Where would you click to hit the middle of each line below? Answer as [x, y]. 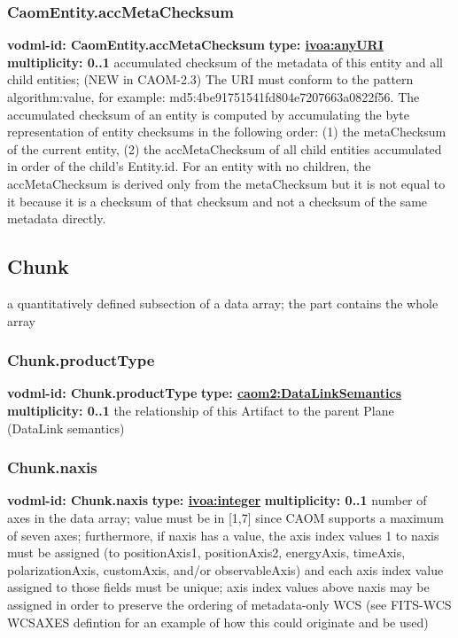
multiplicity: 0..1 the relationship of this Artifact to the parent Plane [201, 410]
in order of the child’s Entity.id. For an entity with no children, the [189, 166]
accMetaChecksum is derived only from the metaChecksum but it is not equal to [226, 183]
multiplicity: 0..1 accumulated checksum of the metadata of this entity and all [225, 62]
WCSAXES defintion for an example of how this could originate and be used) [218, 622]
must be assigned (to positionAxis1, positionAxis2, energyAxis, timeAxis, [206, 552]
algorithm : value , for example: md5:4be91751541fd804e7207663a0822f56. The [213, 97]
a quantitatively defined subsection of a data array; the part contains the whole [223, 303]
